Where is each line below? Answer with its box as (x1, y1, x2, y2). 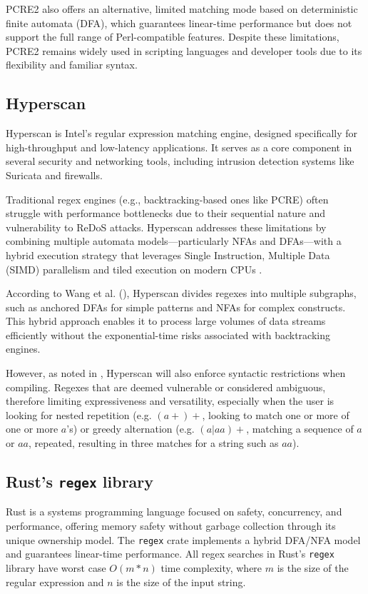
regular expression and (6, 574, 104, 589)
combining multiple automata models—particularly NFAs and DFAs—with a (6, 233, 342, 248)
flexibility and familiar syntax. (6, 57, 138, 72)
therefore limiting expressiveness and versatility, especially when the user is (6, 393, 334, 408)
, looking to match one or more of (202, 407, 349, 422)
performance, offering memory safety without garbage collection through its (6, 518, 336, 533)
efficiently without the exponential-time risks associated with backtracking (6, 327, 330, 342)
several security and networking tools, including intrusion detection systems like (6, 153, 354, 168)
